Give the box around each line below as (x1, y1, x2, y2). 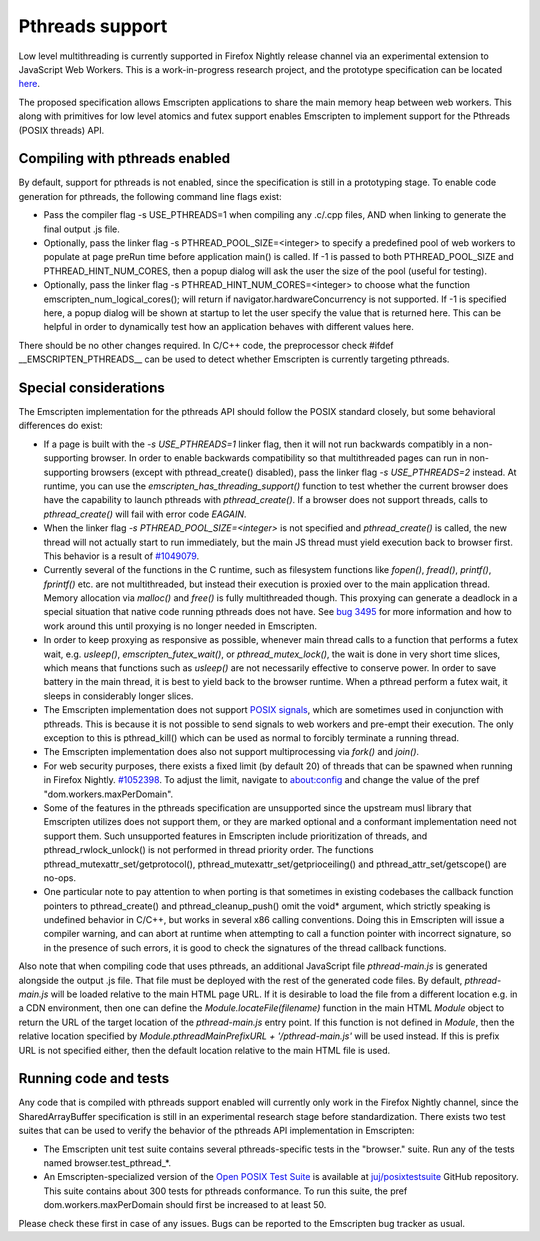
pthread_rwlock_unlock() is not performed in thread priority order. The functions (43, 844, 374, 856)
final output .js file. (43, 223, 120, 235)
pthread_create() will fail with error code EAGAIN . (43, 508, 247, 520)
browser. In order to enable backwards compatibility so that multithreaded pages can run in (90, 452, 467, 464)
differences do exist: (18, 420, 104, 432)
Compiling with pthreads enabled (18, 150, 230, 167)
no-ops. (43, 871, 77, 884)
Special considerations (18, 379, 165, 396)
